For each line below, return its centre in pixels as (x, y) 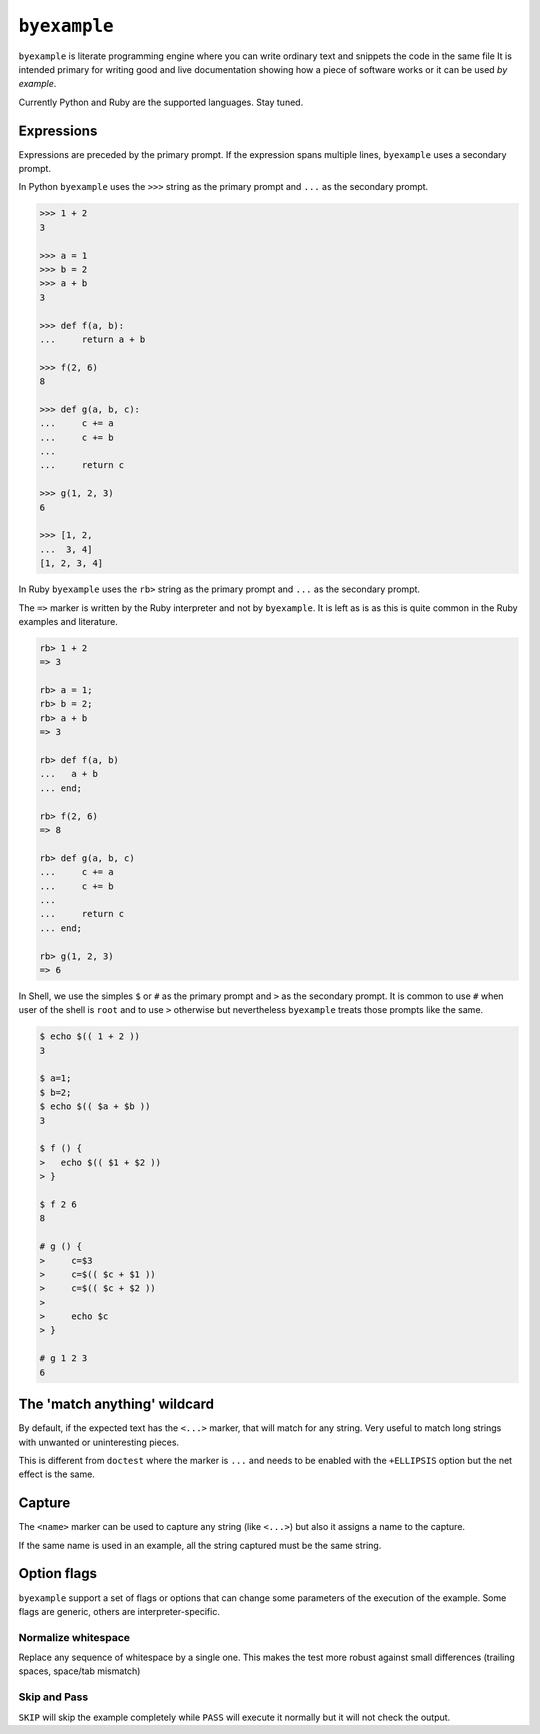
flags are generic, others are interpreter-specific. (119, 1611)
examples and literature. (68, 621)
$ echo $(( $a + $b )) (95, 1106)
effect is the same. (56, 1474)
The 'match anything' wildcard (116, 1404)
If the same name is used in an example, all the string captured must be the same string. (200, 1545)
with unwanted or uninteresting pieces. (99, 1442)
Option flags (57, 1573)
